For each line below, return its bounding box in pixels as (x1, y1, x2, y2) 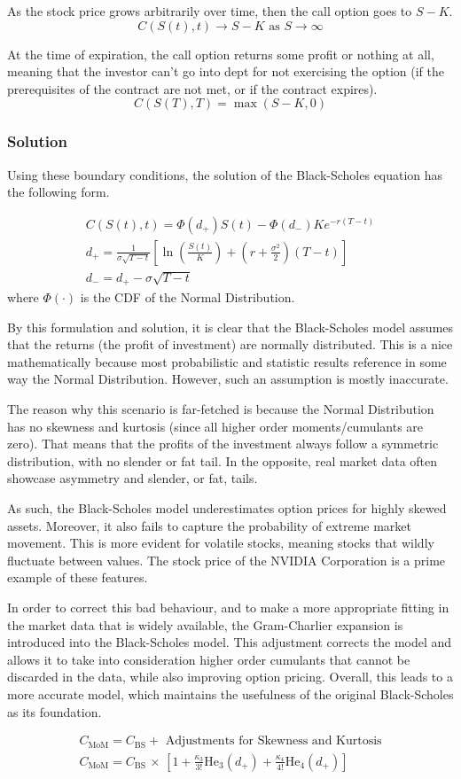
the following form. (7, 183, 110, 201)
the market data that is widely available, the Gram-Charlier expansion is (7, 615, 403, 634)
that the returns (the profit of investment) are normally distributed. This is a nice (7, 335, 453, 354)
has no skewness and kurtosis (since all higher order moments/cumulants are (7, 417, 424, 435)
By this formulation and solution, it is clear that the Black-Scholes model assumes (7, 317, 454, 336)
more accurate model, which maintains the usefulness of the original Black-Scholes (7, 684, 454, 703)
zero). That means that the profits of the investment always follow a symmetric (7, 434, 439, 453)
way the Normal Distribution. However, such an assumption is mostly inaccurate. (7, 370, 449, 388)
